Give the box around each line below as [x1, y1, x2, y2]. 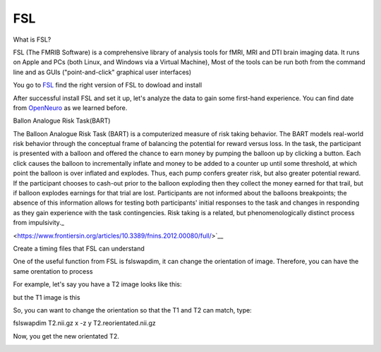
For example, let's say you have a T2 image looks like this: [13, 280, 182, 289]
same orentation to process [13, 267, 93, 275]
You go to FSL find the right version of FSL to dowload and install [13, 81, 202, 90]
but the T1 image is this [13, 293, 80, 301]
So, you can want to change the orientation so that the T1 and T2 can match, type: [13, 305, 252, 314]
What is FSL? [13, 35, 52, 44]
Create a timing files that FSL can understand [13, 244, 145, 253]
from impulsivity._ [13, 219, 65, 227]
